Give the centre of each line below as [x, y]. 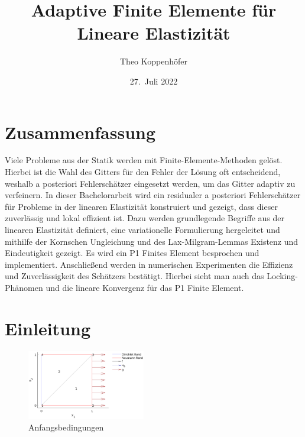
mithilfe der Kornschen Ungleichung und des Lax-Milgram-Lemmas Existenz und [152, 241]
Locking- [282, 276]
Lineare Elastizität [154, 33]
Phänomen [24, 287]
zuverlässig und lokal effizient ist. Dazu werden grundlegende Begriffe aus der [145, 218]
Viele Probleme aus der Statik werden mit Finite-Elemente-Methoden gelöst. [144, 160]
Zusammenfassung [80, 132]
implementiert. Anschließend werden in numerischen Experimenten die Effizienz [149, 264]
